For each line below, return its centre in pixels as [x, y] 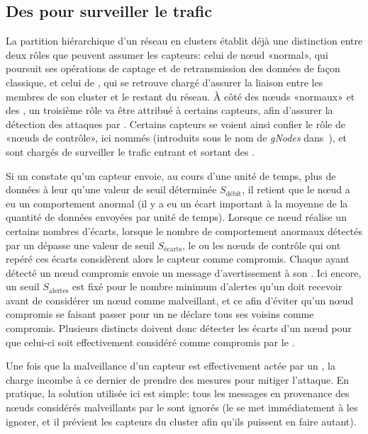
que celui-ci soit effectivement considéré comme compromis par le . [150, 342]
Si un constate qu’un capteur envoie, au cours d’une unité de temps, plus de [171, 175]
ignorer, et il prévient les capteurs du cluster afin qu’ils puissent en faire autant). [181, 421]
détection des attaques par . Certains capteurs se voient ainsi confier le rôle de [175, 124]
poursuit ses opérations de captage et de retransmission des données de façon [173, 68]
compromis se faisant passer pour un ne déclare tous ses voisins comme [160, 314]
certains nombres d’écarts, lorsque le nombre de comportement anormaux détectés [184, 230]
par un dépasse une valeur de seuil [80, 245]
